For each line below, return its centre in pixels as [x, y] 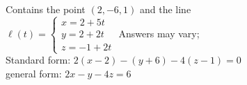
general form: [34, 73]
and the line [165, 9]
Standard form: [38, 60]
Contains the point [46, 9]
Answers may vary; [159, 33]
